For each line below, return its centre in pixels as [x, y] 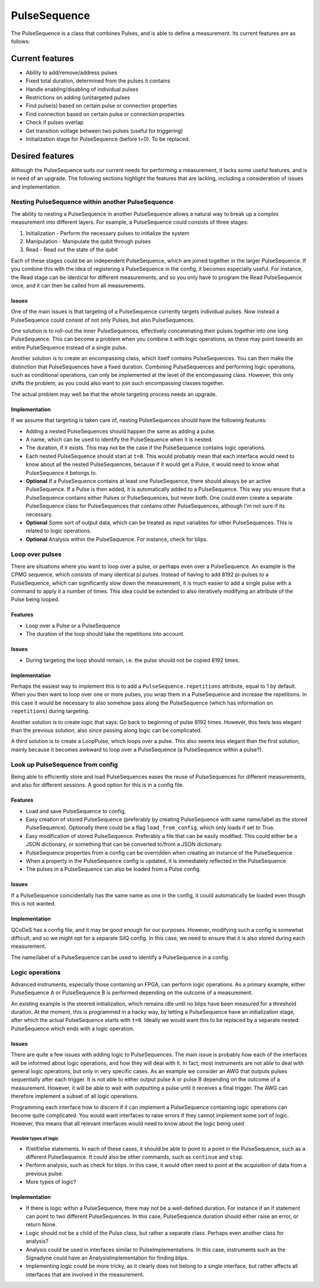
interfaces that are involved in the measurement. [85, 1274]
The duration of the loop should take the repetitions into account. [105, 634]
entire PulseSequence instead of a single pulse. [69, 347]
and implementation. [36, 186]
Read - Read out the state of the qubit [72, 250]
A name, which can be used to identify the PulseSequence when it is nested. [119, 440]
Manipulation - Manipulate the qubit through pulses [88, 241]
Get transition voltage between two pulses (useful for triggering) [104, 131]
